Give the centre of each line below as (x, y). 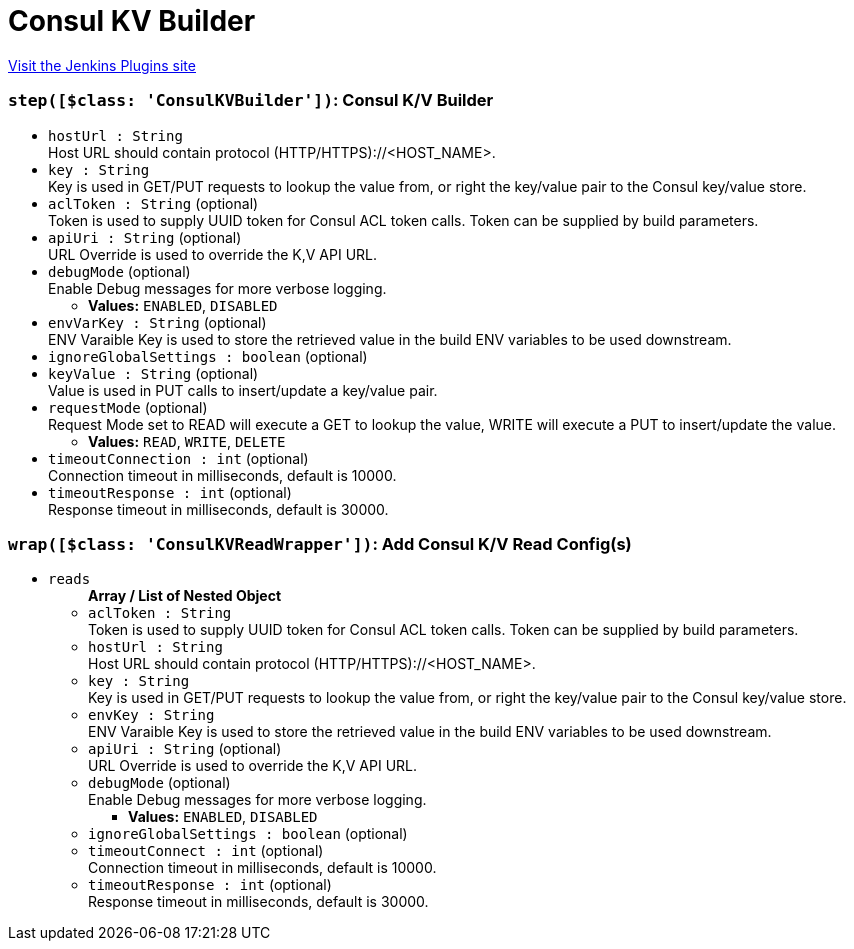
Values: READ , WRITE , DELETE (187, 441)
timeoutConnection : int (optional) (178, 458)
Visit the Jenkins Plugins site (102, 65)
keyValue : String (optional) (153, 373)
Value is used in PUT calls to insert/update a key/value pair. (243, 390)
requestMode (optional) (128, 407)
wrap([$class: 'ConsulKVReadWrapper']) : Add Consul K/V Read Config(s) (320, 543)
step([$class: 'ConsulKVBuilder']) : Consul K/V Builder (251, 100)
